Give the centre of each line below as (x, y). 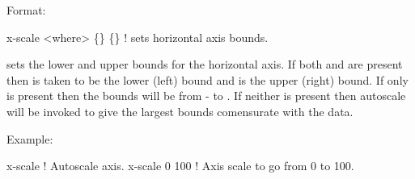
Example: (30, 138)
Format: (26, 10)
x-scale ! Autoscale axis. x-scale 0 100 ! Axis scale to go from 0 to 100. (180, 166)
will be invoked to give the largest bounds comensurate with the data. (180, 111)
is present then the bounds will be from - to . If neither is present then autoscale (206, 96)
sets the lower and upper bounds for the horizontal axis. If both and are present (205, 64)
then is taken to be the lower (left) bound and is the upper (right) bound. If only (207, 79)
